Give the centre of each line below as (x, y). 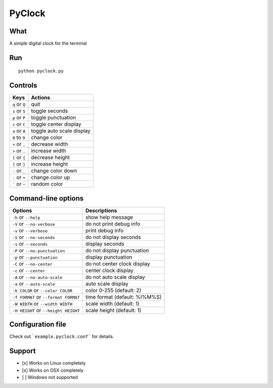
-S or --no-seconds (34, 237)
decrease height (51, 158)
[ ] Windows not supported (50, 377)
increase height (50, 164)
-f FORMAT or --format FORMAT (46, 297)
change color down (54, 171)
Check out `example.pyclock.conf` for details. (62, 336)
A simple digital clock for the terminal (48, 44)
